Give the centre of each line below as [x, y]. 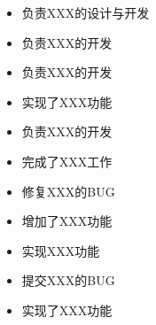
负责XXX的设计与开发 [86, 12]
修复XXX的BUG [68, 191]
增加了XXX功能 [67, 221]
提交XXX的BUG [68, 280]
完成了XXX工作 [67, 161]
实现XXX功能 [61, 250]
